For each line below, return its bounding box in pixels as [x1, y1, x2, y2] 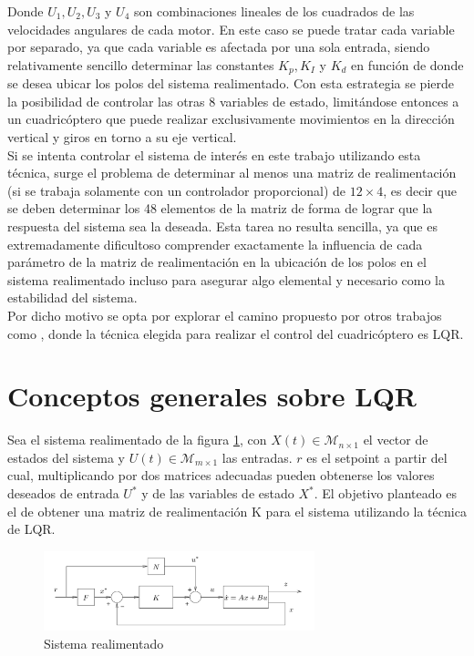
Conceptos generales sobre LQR [7, 377, 417, 415]
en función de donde [351, 55, 464, 74]
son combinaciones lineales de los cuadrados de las [134, 2, 415, 20]
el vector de [363, 430, 428, 449]
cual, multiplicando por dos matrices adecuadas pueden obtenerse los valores [7, 466, 435, 485]
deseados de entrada [7, 484, 119, 503]
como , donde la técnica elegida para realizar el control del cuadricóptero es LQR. [7, 323, 464, 343]
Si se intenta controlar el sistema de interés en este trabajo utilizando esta [7, 145, 421, 164]
